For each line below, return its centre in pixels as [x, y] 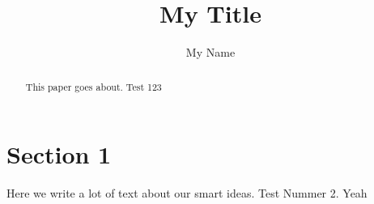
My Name [210, 52]
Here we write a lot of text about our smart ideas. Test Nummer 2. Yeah [187, 193]
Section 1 [59, 154]
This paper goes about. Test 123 [93, 86]
